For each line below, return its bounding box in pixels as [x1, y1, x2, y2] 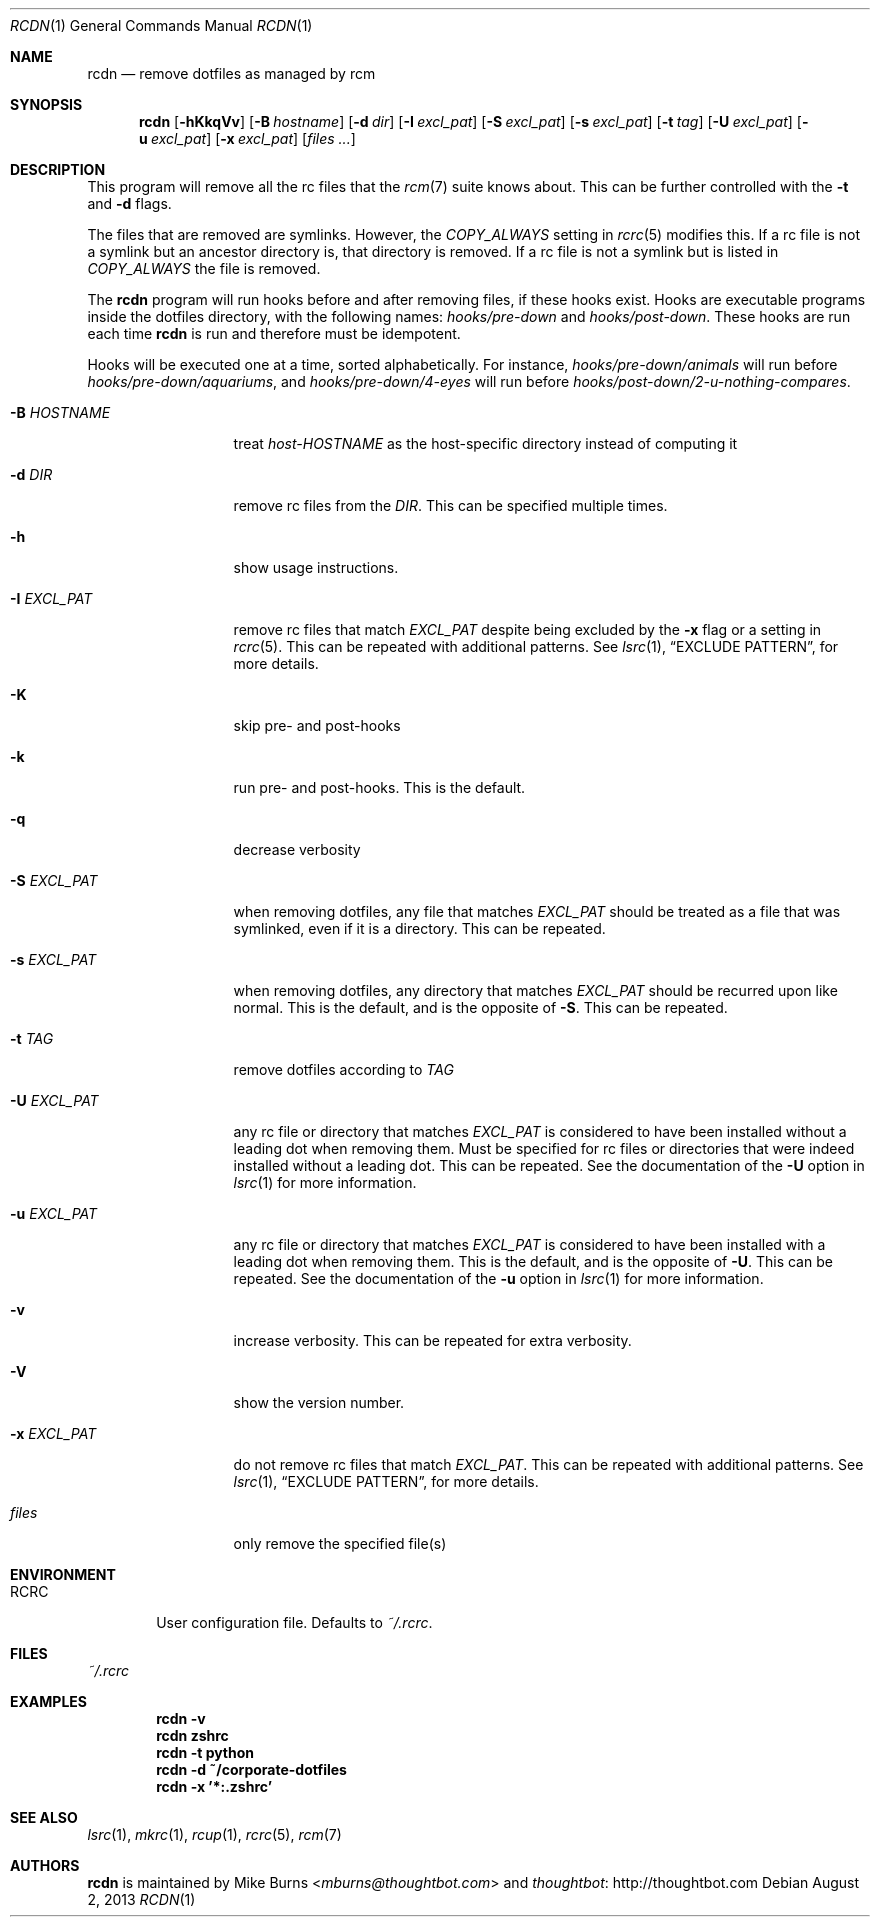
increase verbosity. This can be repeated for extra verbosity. [233, 1332, 632, 1349]
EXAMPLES [10, 1693, 87, 1710]
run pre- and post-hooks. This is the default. [233, 779, 526, 796]
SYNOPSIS [10, 96, 83, 113]
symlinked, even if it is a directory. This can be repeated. [233, 920, 606, 937]
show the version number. [233, 1394, 405, 1411]
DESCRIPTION [10, 161, 106, 178]
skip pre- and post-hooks [233, 717, 401, 734]
